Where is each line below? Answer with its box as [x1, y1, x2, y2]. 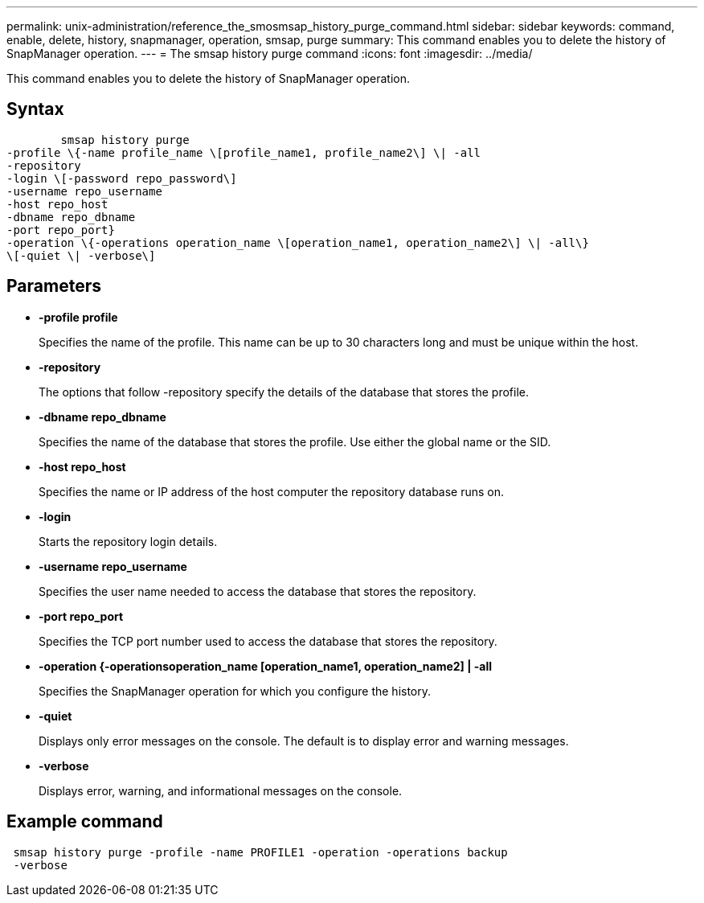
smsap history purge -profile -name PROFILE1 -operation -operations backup [13, 845, 508, 859]
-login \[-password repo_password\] [6, 171, 237, 185]
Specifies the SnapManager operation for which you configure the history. [39, 683, 432, 698]
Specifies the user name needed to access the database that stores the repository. [39, 584, 477, 598]
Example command [6, 811, 163, 832]
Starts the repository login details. [39, 534, 218, 548]
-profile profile [39, 310, 118, 324]
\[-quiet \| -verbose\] [6, 248, 156, 262]
